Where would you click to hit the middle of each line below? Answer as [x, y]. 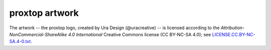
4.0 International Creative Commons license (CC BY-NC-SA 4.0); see [140, 34]
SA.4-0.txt [20, 42]
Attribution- [233, 28]
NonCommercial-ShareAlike [38, 34]
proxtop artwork [44, 13]
